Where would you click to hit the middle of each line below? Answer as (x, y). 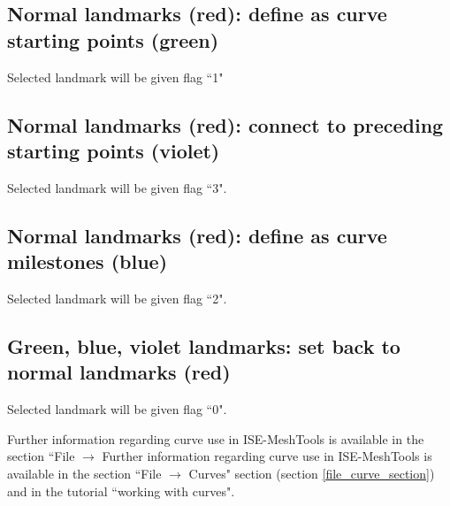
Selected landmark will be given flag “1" (115, 77)
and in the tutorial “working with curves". (121, 491)
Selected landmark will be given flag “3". (117, 187)
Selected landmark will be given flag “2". (117, 298)
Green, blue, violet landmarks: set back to (204, 345)
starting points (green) (113, 39)
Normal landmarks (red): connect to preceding (225, 124)
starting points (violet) (114, 150)
